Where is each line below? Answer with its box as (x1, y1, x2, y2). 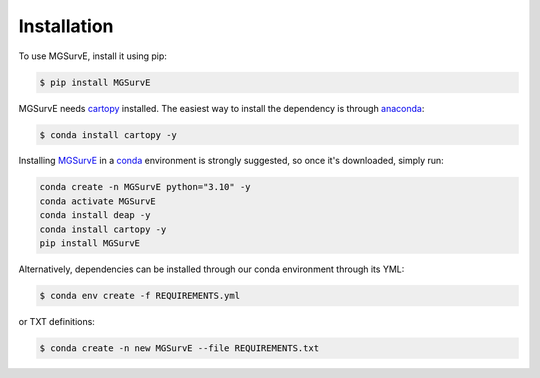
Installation (18, 15, 114, 37)
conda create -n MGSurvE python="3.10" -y (39, 181, 251, 193)
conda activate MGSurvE (39, 195, 157, 207)
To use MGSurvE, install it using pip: (18, 50, 167, 62)
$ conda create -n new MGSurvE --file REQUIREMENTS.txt (39, 342, 320, 354)
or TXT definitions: (18, 315, 95, 327)
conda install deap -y (39, 210, 151, 221)
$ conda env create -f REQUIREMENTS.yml (39, 290, 240, 301)
